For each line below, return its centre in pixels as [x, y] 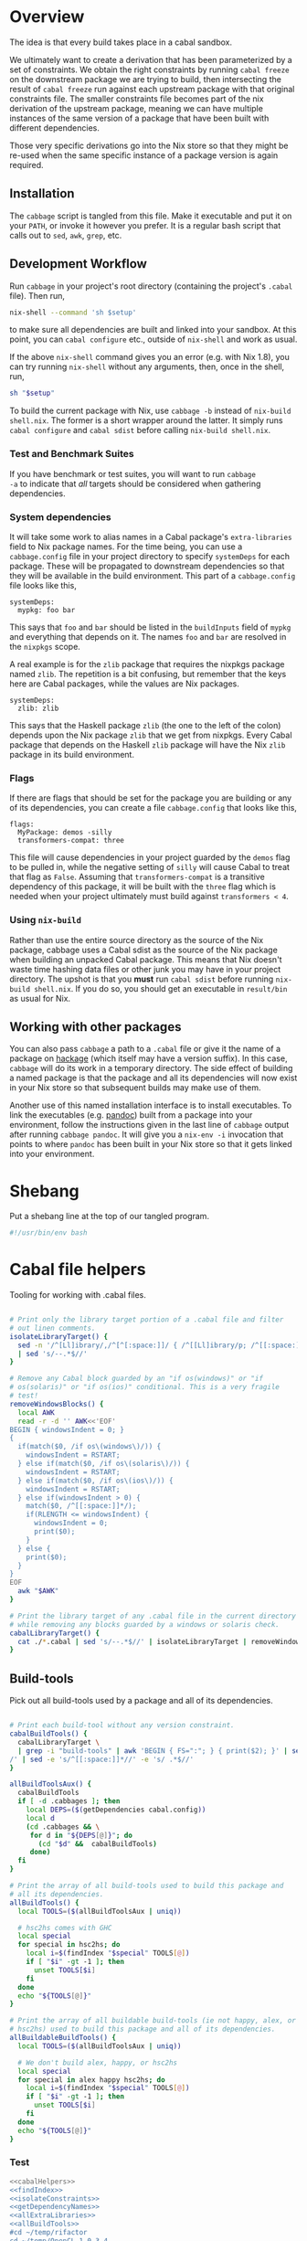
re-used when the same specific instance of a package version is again [144, 155]
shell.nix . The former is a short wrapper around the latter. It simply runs [146, 420]
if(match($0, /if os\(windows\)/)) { [90, 1447]
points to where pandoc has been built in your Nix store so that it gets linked [151, 1144]
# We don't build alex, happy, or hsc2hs [98, 2063]
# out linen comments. [53, 1328]
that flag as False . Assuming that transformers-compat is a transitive [137, 877]
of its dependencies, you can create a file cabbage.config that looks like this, [153, 808]
